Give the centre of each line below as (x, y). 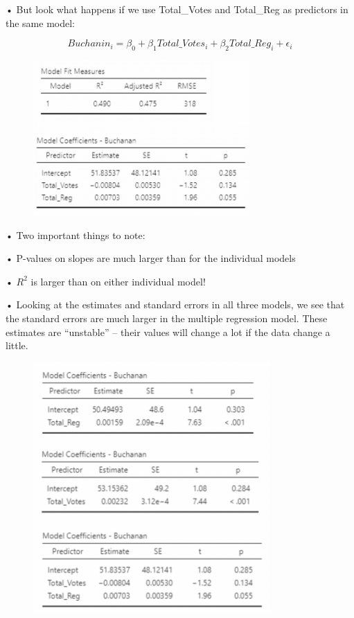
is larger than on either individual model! (118, 281)
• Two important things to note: (76, 235)
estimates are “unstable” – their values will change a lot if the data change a (168, 332)
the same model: (41, 23)
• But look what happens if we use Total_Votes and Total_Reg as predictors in (177, 9)
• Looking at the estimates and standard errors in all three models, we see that (175, 304)
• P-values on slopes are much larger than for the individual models (151, 258)
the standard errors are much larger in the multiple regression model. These (167, 318)
